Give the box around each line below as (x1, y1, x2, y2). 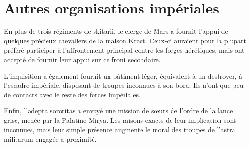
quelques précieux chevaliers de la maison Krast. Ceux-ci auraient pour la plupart (4, 35, 246, 45)
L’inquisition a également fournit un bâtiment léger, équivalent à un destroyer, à (4, 70, 243, 80)
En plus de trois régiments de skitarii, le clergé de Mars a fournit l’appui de (4, 26, 228, 36)
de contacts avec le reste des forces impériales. (4, 89, 141, 99)
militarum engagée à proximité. (4, 134, 97, 144)
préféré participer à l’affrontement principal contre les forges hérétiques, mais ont (4, 45, 245, 55)
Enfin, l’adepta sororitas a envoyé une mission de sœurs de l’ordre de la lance (4, 106, 233, 116)
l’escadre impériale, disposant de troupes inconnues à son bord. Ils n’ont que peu (4, 80, 244, 90)
